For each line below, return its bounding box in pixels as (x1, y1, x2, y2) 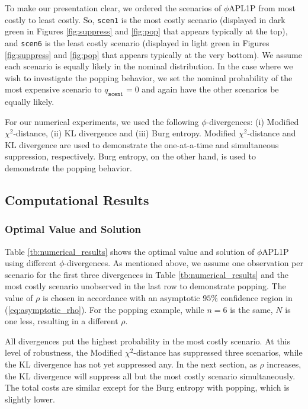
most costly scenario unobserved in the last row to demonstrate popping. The (5, 280, 286, 292)
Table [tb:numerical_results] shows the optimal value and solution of (5, 245, 255, 257)
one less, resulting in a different (5, 315, 118, 327)
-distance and (247, 127, 296, 139)
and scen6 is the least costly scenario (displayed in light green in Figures (5, 36, 269, 49)
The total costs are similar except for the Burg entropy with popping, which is (5, 381, 290, 394)
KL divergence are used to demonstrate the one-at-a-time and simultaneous (5, 138, 279, 151)
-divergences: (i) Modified (206, 115, 299, 127)
